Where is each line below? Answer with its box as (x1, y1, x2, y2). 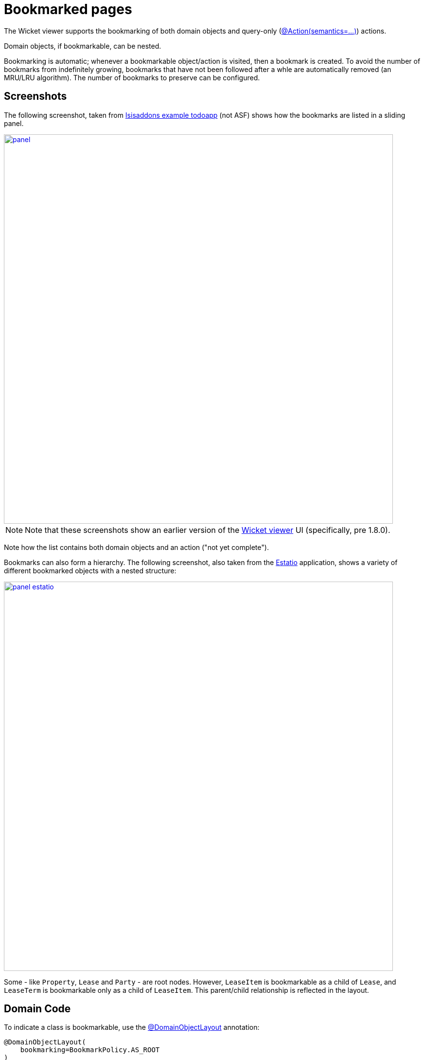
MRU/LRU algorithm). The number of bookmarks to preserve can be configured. (4, 73, 260, 82)
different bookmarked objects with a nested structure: (4, 566, 177, 575)
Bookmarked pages (4, 1, 132, 18)
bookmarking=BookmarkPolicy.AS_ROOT (20, 1046, 160, 1054)
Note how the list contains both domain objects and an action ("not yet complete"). (4, 543, 269, 551)
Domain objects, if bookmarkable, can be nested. (4, 41, 161, 50)
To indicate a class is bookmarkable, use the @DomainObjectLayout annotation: (4, 1023, 260, 1032)
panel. (4, 119, 24, 128)
